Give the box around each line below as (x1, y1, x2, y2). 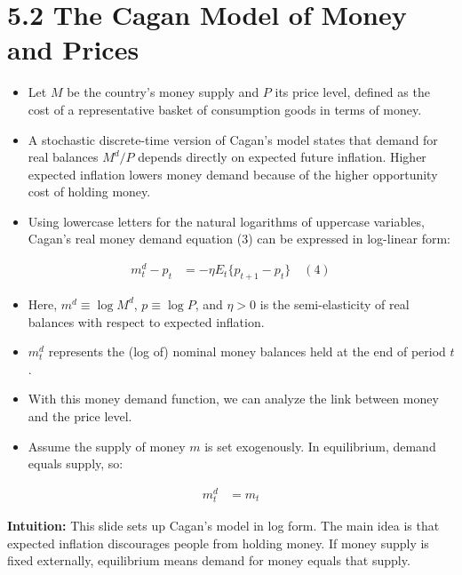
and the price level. (28, 406, 132, 425)
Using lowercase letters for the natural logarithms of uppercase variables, (28, 212, 425, 230)
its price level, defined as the (275, 83, 430, 101)
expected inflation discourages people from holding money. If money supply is (7, 533, 429, 552)
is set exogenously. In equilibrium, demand (204, 436, 436, 455)
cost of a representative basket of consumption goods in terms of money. (28, 100, 422, 118)
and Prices (7, 31, 139, 68)
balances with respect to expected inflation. (28, 312, 265, 331)
